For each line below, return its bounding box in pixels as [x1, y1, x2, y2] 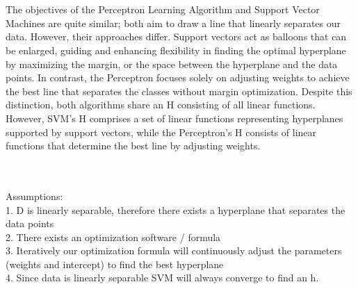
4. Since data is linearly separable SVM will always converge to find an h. [6, 270, 319, 285]
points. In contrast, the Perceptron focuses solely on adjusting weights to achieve [6, 70, 350, 85]
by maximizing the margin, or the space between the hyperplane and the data [6, 56, 338, 71]
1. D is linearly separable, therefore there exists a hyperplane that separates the [6, 202, 345, 217]
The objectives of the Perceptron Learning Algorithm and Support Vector [6, 2, 320, 17]
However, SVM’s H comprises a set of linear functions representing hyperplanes [6, 110, 343, 125]
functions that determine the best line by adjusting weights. [6, 138, 261, 153]
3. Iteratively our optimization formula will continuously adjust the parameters [6, 243, 342, 258]
